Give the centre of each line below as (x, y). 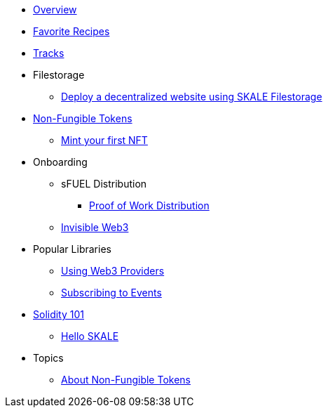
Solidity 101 (59, 314)
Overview (55, 9)
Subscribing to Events (111, 293)
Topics (48, 358)
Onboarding (60, 162)
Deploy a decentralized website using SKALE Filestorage (192, 97)
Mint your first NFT (104, 140)
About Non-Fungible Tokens (126, 380)
